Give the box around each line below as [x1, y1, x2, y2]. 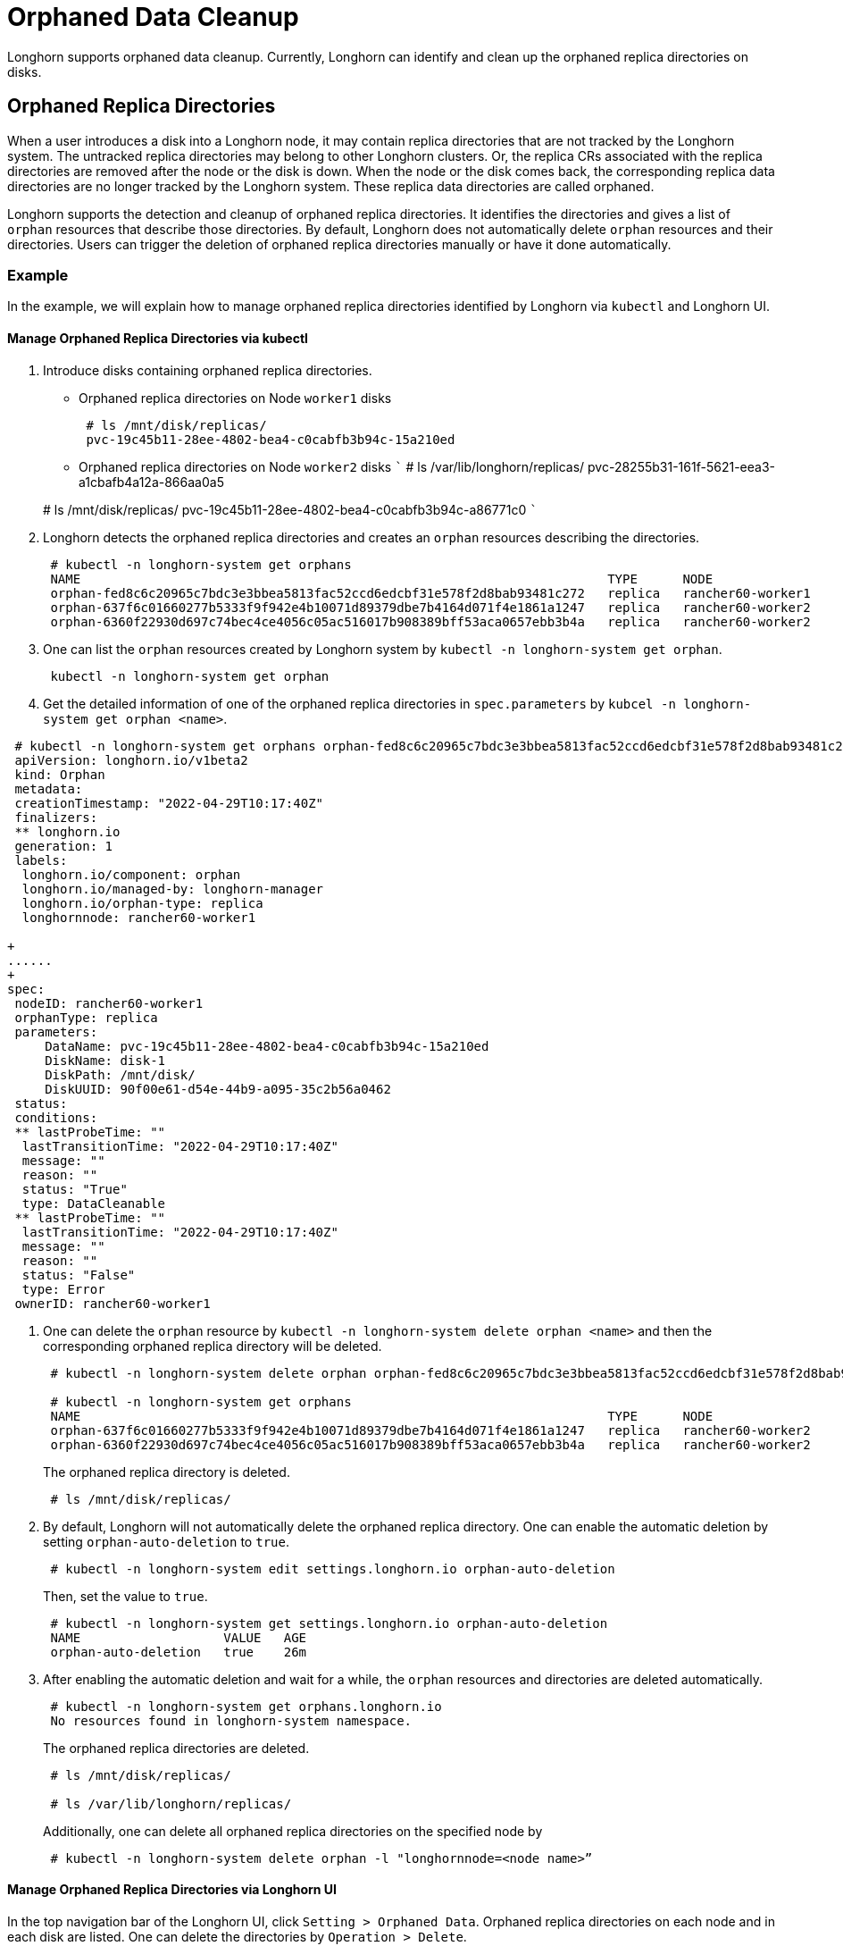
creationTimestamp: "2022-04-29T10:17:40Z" [14, 795, 324, 810]
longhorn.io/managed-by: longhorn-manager [21, 881, 324, 896]
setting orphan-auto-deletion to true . [43, 1533, 289, 1549]
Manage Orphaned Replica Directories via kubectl [7, 330, 308, 346]
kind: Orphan [14, 767, 105, 782]
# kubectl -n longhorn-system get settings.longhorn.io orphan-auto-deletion [50, 1615, 608, 1631]
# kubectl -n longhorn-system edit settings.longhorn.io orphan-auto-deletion [50, 1561, 615, 1576]
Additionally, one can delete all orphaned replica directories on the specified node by [43, 1823, 543, 1839]
